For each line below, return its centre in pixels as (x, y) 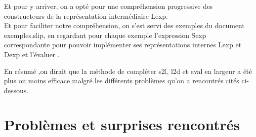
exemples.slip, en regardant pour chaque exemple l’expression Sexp (105, 35)
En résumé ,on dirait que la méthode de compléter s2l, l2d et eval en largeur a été (128, 71)
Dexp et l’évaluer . (32, 54)
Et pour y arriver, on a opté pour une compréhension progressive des (108, 6)
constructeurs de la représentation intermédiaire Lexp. (86, 16)
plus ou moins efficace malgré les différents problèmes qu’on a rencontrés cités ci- (127, 81)
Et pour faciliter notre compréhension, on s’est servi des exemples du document (124, 25)
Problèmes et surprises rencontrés (122, 124)
